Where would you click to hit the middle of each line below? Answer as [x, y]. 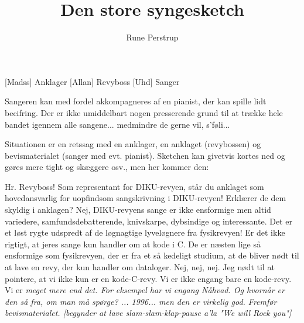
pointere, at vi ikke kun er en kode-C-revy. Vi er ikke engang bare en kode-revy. [148, 278]
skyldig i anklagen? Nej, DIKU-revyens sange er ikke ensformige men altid [138, 210]
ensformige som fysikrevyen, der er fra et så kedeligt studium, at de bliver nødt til [152, 255]
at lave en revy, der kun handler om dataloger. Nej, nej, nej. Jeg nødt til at [140, 267]
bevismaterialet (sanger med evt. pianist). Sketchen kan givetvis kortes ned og [145, 155]
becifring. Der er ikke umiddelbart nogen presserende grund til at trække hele [144, 112]
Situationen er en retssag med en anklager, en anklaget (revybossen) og [133, 144]
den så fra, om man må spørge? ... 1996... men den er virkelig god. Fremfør [141, 301]
